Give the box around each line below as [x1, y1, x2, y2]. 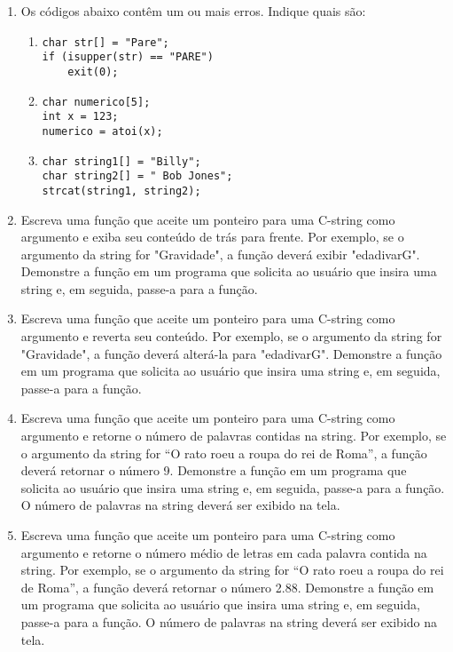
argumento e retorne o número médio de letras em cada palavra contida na [20, 543, 427, 561]
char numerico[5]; [42, 95, 151, 108]
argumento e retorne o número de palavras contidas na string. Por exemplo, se [20, 426, 447, 445]
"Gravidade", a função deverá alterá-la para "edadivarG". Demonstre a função [20, 344, 442, 362]
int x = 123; [42, 110, 119, 123]
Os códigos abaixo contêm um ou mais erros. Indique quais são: [20, 2, 366, 20]
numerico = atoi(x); [42, 124, 163, 138]
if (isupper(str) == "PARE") [42, 51, 214, 64]
